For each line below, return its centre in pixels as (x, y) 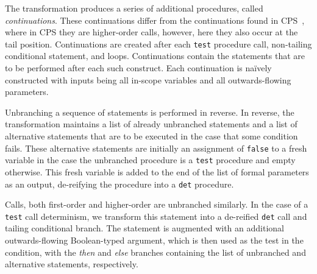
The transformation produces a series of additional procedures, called (134, 8)
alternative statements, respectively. (72, 264)
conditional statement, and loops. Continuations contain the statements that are (155, 56)
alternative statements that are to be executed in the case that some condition (151, 136)
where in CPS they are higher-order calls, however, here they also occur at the (151, 32)
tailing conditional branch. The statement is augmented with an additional (144, 228)
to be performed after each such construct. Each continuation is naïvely (138, 68)
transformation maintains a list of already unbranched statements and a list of (151, 124)
